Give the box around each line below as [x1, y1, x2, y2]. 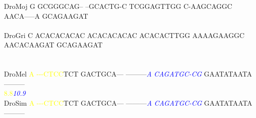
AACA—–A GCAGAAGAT [4, 10, 88, 21]
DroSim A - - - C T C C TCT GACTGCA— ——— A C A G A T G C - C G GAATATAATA [4, 97, 253, 108]
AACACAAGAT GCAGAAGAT [4, 39, 103, 50]
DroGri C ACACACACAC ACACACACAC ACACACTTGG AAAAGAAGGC [4, 30, 245, 40]
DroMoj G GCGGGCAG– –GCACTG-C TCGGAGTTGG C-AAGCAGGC [4, 1, 232, 11]
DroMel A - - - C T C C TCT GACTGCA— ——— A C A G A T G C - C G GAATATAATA [4, 69, 252, 79]
